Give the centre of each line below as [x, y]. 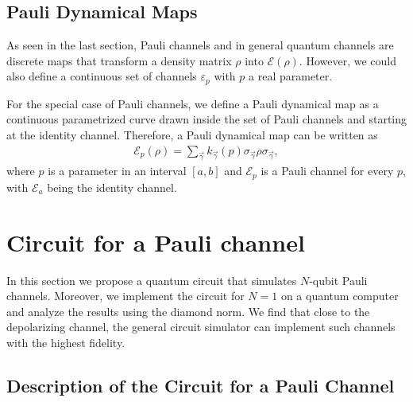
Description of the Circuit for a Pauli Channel [201, 385]
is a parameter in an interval [117, 171]
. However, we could [347, 60]
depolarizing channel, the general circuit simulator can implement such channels [201, 327]
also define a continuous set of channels [102, 76]
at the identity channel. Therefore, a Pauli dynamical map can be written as [192, 135]
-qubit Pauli [338, 280]
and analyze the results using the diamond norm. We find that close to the [188, 311]
